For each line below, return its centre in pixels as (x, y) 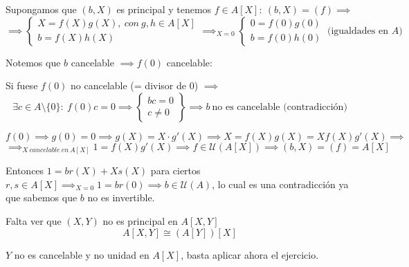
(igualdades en (358, 31)
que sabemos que (42, 197)
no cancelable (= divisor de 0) (135, 85)
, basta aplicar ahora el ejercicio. (250, 254)
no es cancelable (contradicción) (280, 107)
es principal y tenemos (164, 9)
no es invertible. (121, 197)
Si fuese (22, 85)
